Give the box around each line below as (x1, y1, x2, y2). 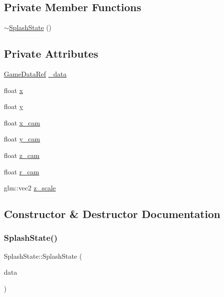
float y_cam (4, 134, 40, 144)
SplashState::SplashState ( (4, 250, 82, 261)
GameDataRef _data (4, 69, 67, 78)
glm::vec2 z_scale (4, 183, 56, 193)
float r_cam (4, 166, 39, 176)
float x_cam (4, 117, 40, 127)
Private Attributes (4, 46, 98, 61)
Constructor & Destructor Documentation (4, 206, 221, 221)
